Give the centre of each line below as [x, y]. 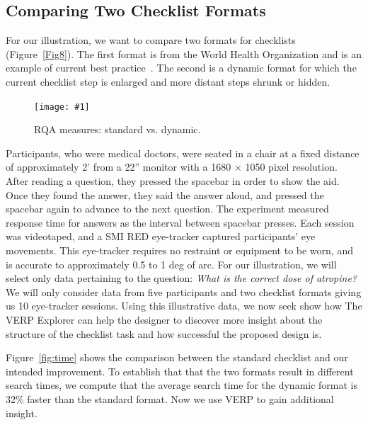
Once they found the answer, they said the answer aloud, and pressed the [165, 194]
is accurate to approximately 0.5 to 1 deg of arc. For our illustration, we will [171, 264]
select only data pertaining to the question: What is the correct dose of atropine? [182, 278]
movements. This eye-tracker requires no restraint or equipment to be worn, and [179, 250]
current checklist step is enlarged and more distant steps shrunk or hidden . [168, 81]
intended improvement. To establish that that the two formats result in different [180, 371]
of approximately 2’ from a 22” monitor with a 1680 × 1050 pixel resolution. [172, 167]
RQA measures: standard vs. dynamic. [117, 129]
